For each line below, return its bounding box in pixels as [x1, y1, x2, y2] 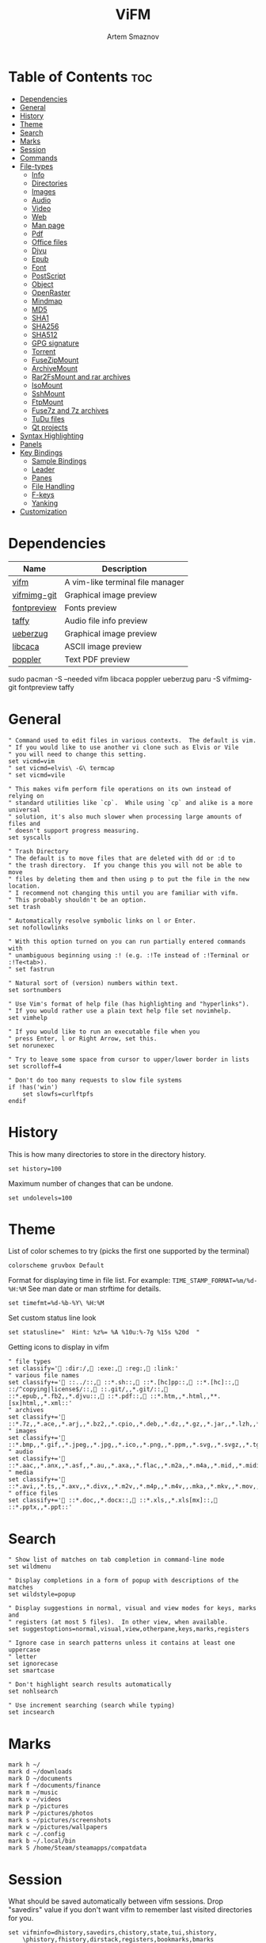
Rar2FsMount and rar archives [31, 372, 131, 381]
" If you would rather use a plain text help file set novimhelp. [8, 1006, 232, 1015]
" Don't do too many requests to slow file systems [8, 1076, 182, 1084]
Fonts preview [64, 602, 117, 613]
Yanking [31, 498, 59, 508]
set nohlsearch [8, 1688, 59, 1696]
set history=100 [8, 1165, 62, 1173]
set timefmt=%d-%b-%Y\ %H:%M [8, 1300, 104, 1307]
